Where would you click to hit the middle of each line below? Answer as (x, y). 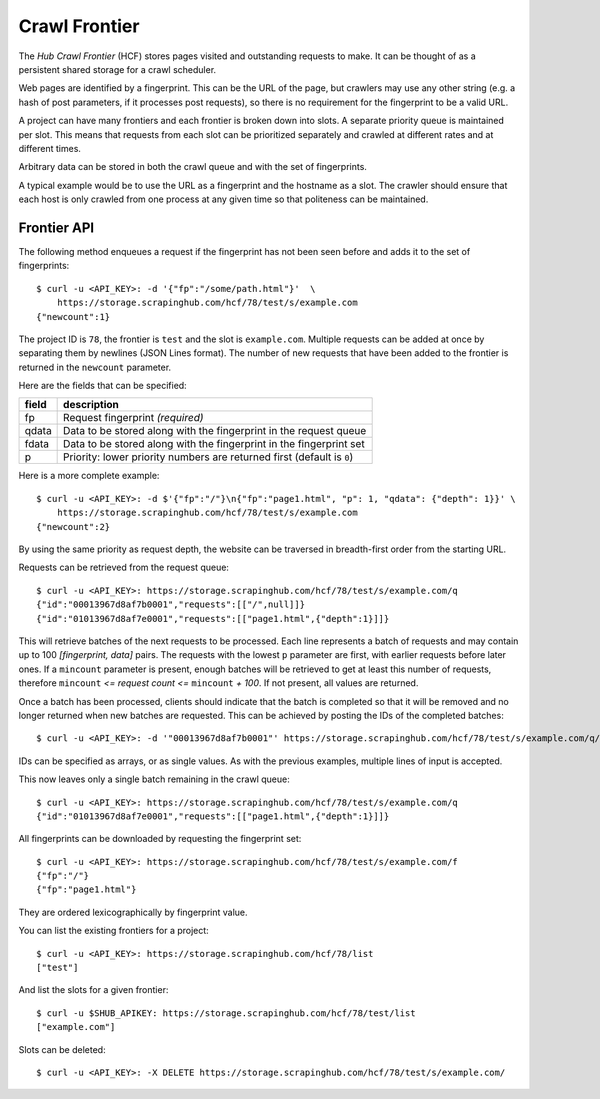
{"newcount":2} (73, 526)
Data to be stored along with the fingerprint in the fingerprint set (214, 444)
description (91, 405)
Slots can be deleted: (62, 1049)
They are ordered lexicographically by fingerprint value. (133, 912)
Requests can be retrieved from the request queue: (124, 567)
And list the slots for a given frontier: (93, 990)
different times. (50, 148)
